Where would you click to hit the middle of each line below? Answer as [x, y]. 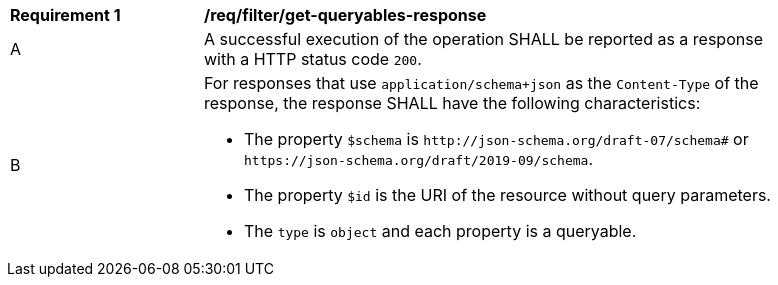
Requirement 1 [65, 15]
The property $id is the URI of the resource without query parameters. [507, 195]
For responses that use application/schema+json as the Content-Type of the [481, 83]
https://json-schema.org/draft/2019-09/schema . [418, 159]
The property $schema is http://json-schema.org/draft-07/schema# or [496, 139]
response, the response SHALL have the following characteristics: [452, 103]
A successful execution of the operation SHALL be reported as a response [483, 39]
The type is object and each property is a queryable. [440, 231]
